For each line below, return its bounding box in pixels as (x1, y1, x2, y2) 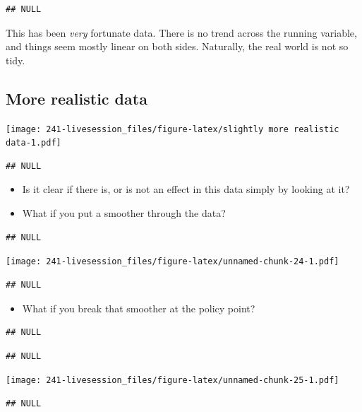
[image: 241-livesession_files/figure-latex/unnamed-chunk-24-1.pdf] (6, 257, 339, 267)
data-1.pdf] (6, 138, 61, 148)
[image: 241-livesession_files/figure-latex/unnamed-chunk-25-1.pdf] (6, 375, 339, 386)
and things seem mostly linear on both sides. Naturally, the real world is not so (6, 39, 349, 54)
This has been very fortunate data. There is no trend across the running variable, (6, 25, 357, 40)
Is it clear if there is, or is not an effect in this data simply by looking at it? (22, 182, 350, 196)
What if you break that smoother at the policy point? (22, 300, 255, 315)
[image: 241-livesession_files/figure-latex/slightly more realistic (6, 124, 339, 134)
